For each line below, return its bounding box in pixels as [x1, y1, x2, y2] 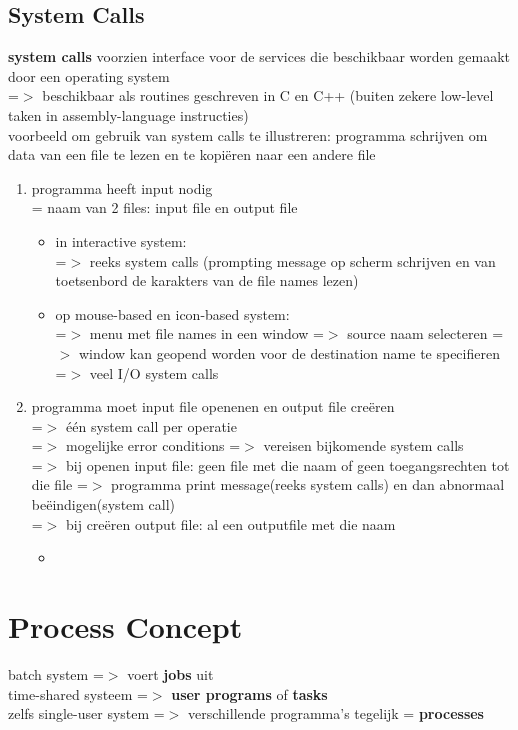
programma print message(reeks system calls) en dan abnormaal [111, 474, 505, 495]
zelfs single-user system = [8, 703, 165, 724]
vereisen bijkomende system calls [263, 435, 464, 456]
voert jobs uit [127, 663, 214, 684]
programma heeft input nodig [31, 177, 213, 198]
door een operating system [8, 65, 170, 86]
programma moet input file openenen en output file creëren [31, 396, 395, 417]
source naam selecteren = [347, 323, 504, 344]
